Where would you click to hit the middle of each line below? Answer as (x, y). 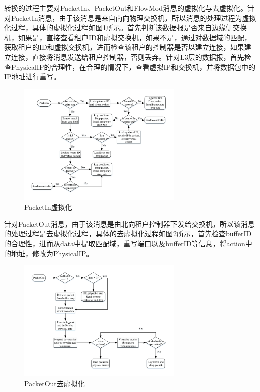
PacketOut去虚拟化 (55, 383)
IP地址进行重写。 (32, 77)
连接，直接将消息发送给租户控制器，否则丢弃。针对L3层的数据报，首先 (127, 57)
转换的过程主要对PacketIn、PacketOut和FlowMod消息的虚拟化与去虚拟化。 (126, 8)
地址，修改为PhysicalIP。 (52, 253)
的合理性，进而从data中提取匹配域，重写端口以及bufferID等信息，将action (125, 243)
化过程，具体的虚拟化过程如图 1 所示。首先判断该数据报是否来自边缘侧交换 (125, 27)
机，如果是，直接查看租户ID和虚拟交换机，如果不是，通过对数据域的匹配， (128, 37)
